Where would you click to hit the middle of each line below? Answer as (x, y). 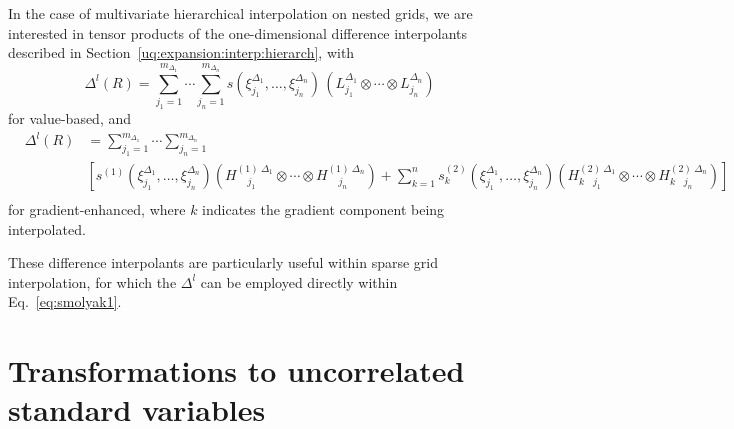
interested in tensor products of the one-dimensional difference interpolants (238, 32)
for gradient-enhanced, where (97, 208)
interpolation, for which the (92, 281)
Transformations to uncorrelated (236, 370)
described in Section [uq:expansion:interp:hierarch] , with (181, 52)
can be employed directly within (299, 281)
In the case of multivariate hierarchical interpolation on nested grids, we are (240, 13)
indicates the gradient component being (323, 208)
